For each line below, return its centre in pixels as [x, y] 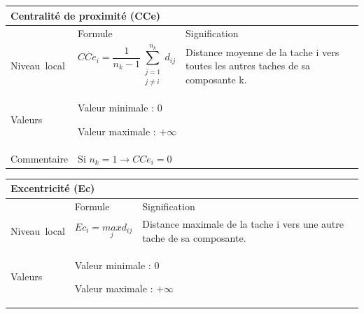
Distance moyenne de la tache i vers [262, 52]
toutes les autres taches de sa [248, 66]
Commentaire [40, 158]
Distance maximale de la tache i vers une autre [243, 224]
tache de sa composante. [194, 237]
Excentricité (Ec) [53, 188]
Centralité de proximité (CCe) [86, 15]
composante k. [216, 79]
